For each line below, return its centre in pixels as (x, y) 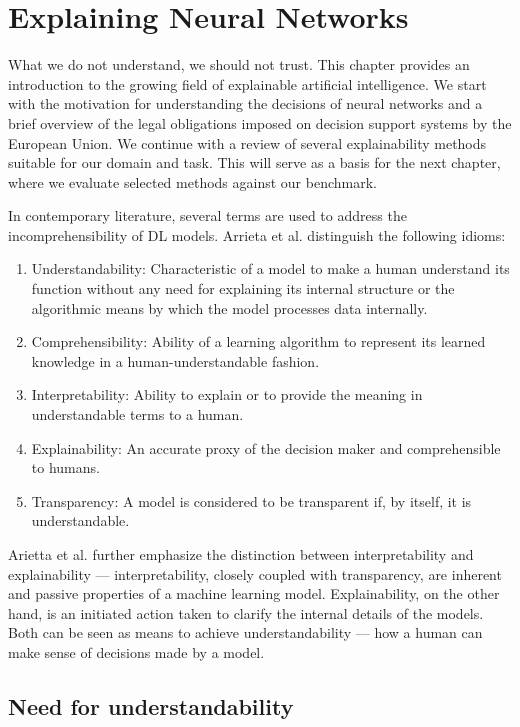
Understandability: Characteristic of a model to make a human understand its (270, 268)
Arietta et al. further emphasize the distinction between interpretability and (241, 554)
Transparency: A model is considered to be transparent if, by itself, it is (251, 500)
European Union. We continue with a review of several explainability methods (247, 142)
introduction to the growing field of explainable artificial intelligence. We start (247, 83)
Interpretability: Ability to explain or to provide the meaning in (227, 394)
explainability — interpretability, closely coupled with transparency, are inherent (255, 573)
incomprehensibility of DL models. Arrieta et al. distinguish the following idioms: (257, 234)
